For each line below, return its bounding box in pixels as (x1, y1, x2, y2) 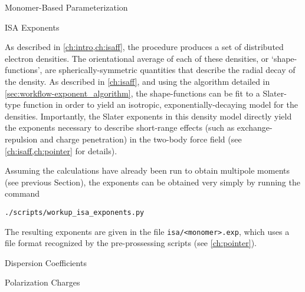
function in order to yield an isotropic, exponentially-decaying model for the (23, 98, 298, 111)
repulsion (5, 132, 38, 145)
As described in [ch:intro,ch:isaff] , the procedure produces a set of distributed (5, 41, 284, 53)
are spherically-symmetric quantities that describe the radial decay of (45, 64, 296, 76)
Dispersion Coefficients (5, 256, 87, 268)
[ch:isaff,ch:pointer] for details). (5, 144, 117, 157)
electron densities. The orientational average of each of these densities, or (5, 52, 269, 64)
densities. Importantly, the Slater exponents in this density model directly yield (5, 109, 292, 122)
